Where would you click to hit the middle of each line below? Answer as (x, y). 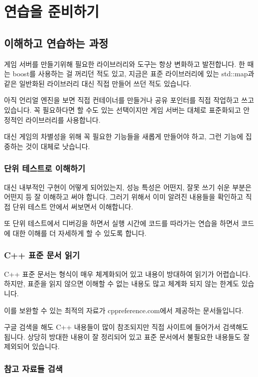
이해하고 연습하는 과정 (56, 43)
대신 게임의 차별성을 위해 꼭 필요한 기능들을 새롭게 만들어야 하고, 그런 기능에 (124, 136)
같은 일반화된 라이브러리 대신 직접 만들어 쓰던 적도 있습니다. (98, 83)
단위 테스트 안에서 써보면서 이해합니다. (73, 206)
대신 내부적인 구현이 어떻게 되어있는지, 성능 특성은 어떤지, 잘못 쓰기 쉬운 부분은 (128, 187)
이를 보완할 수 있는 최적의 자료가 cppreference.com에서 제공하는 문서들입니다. (124, 310)
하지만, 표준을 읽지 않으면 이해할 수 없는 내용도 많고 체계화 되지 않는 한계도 (122, 283)
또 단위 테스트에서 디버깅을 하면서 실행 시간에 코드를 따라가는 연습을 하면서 (122, 223)
